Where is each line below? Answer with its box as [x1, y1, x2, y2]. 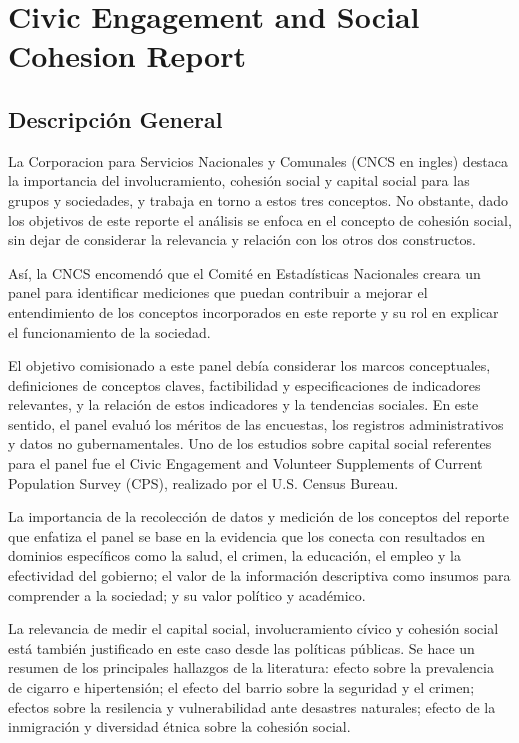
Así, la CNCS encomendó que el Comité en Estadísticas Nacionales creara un [8, 262, 481, 283]
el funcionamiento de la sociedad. [8, 321, 211, 342]
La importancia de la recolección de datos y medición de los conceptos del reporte [8, 506, 510, 527]
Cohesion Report [8, 35, 246, 76]
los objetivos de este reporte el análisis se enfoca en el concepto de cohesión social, [8, 209, 512, 230]
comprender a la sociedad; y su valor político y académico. [8, 584, 366, 605]
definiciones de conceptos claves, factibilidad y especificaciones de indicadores [8, 374, 481, 395]
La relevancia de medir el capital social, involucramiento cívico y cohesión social [8, 618, 499, 639]
